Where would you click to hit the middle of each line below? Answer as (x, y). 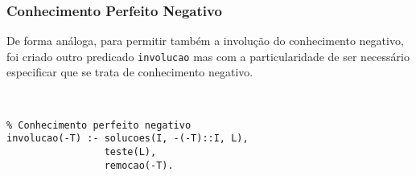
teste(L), (130, 151)
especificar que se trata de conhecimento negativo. (130, 72)
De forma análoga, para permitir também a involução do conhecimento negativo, (205, 41)
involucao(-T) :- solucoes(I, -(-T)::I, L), (128, 139)
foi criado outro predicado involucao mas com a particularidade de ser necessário (208, 56)
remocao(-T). (139, 165)
